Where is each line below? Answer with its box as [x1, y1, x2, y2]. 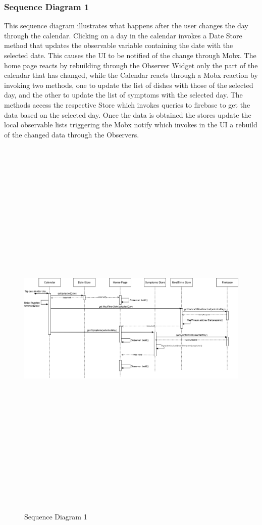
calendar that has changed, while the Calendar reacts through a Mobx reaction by [4, 70, 258, 80]
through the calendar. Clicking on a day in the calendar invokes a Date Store [4, 30, 242, 40]
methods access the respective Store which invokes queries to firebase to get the [4, 99, 250, 110]
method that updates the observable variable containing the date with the [4, 40, 233, 51]
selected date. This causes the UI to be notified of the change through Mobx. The [4, 50, 256, 60]
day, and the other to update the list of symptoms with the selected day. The [4, 89, 243, 100]
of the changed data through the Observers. [4, 129, 139, 139]
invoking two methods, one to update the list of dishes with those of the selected [4, 79, 253, 90]
